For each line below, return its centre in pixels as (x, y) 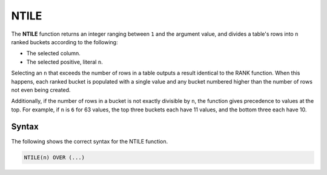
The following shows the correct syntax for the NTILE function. (90, 141)
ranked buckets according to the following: (64, 42)
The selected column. (54, 53)
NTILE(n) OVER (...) (54, 157)
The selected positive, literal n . (64, 62)
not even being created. (41, 90)
